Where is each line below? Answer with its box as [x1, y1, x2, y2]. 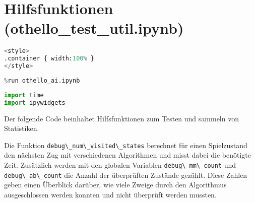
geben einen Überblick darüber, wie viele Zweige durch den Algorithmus [4, 179, 227, 190]
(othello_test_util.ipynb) [4, 18, 184, 38]
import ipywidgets [4, 99, 66, 106]
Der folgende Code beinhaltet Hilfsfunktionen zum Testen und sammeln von [4, 113, 239, 123]
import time [4, 91, 44, 99]
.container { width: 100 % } [4, 55, 95, 62]
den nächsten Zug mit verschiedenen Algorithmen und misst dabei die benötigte [4, 150, 251, 160]
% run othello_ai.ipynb [4, 77, 80, 84]
